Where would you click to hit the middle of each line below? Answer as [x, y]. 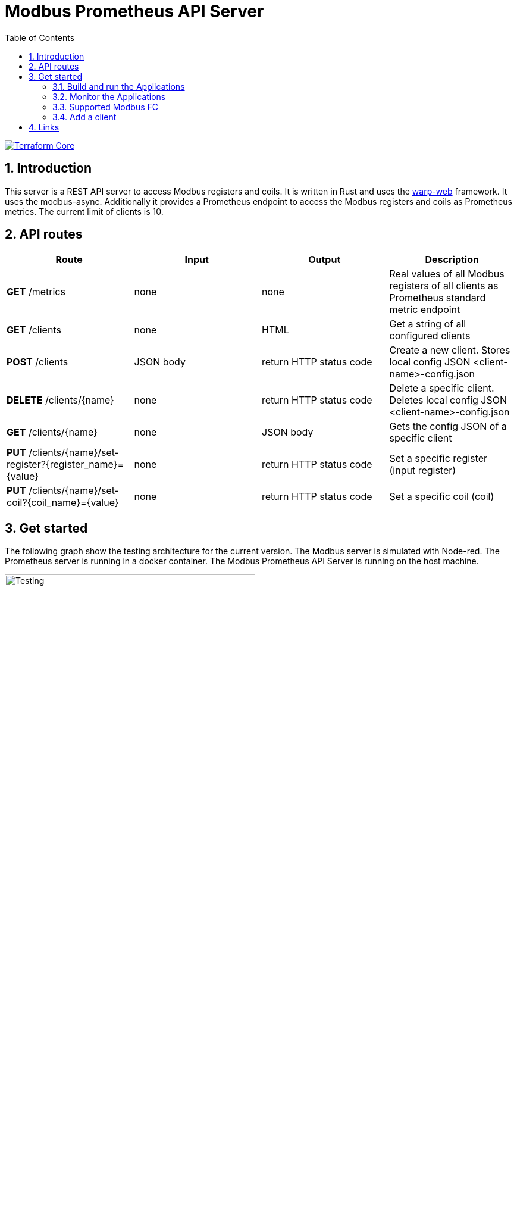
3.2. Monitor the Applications [109, 96]
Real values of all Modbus [447, 274]
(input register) [423, 470]
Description [452, 260]
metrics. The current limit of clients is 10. [84, 211]
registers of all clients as [444, 286]
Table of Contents [40, 37]
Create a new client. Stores [450, 350]
